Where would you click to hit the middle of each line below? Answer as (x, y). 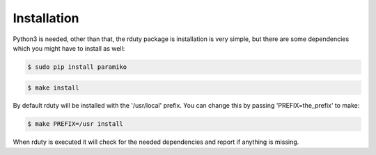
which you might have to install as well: (69, 48)
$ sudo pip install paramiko (77, 67)
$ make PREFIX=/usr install (75, 124)
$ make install (53, 88)
